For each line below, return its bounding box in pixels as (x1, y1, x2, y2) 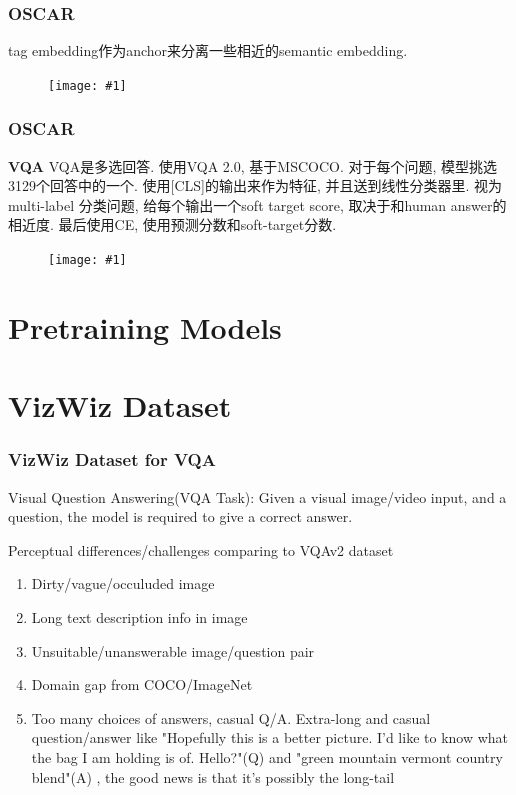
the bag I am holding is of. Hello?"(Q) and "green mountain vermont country (31, 747, 503, 768)
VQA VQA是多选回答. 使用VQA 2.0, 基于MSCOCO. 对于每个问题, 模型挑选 (8, 155, 498, 176)
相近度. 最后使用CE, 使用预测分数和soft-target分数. (8, 214, 337, 235)
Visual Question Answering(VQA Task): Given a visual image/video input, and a (8, 486, 507, 507)
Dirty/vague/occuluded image (31, 573, 215, 594)
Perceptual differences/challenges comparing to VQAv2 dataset (8, 539, 394, 560)
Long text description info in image (31, 607, 248, 628)
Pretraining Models (8, 306, 282, 347)
